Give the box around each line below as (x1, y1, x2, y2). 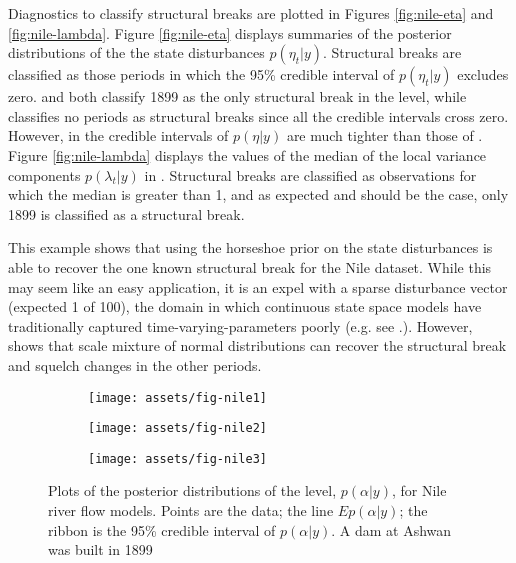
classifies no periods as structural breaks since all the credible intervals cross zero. (8, 105, 509, 126)
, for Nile (391, 480, 447, 501)
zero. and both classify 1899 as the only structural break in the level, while (8, 86, 467, 107)
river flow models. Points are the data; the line (48, 500, 334, 521)
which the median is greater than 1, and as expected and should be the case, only (8, 184, 509, 205)
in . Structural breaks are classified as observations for (144, 164, 477, 185)
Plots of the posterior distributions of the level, (48, 480, 337, 501)
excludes (457, 64, 509, 85)
